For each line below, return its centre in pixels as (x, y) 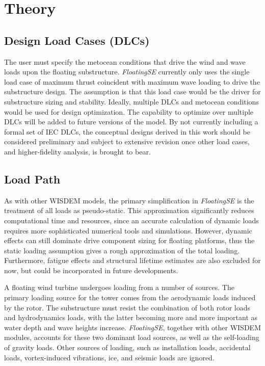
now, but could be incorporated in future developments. (91, 270)
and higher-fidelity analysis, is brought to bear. (77, 151)
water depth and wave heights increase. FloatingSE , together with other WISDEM (132, 327)
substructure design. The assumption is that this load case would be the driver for (132, 91)
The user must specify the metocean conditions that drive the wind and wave (125, 61)
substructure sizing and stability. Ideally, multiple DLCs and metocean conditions (131, 101)
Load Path (32, 179)
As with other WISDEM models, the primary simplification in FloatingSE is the (129, 200)
